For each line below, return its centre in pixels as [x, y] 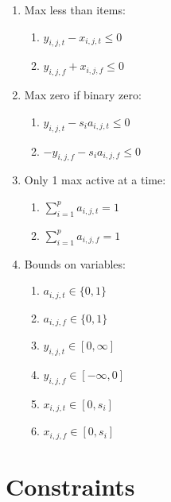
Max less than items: [75, 10]
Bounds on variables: [75, 263]
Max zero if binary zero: [83, 95]
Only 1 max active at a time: [95, 180]
